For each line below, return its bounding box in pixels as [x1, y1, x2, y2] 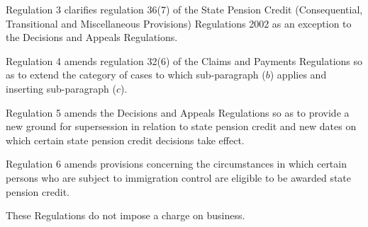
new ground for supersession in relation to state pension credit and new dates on [6, 119, 357, 134]
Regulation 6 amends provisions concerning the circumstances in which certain [6, 156, 347, 171]
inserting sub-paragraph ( [6, 81, 116, 95]
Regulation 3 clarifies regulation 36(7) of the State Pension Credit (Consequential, [6, 2, 363, 16]
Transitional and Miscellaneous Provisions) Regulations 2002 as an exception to [6, 16, 352, 30]
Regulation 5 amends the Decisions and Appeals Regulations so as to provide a [6, 105, 350, 120]
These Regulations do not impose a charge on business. [6, 208, 245, 223]
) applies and [269, 67, 327, 82]
